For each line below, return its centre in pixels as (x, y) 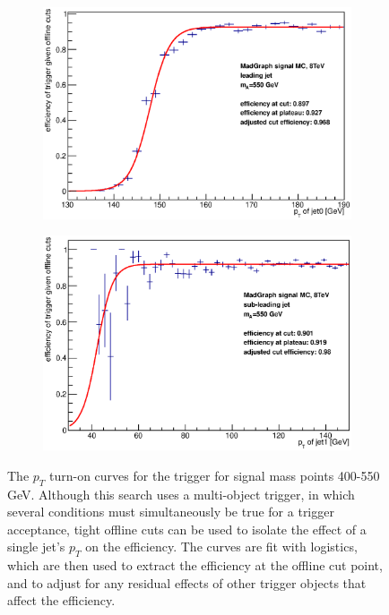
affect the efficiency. (61, 600)
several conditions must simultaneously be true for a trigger (171, 512)
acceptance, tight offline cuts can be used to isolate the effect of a (187, 529)
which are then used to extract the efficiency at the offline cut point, (195, 565)
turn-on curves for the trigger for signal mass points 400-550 (215, 475)
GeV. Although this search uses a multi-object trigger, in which (181, 494)
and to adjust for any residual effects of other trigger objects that (187, 582)
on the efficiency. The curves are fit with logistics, (221, 547)
